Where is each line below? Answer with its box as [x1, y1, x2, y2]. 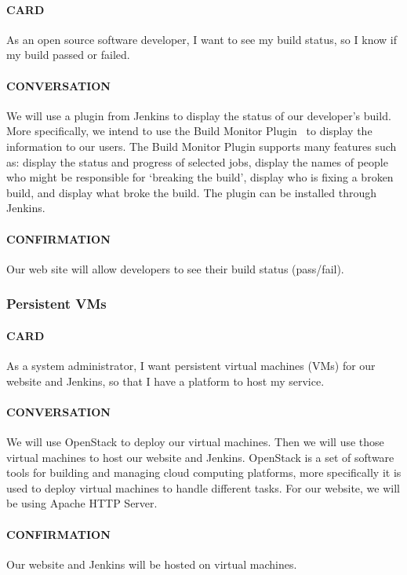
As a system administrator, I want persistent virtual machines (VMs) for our [6, 357, 376, 373]
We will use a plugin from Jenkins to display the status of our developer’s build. [6, 107, 391, 123]
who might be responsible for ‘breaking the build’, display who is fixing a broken [6, 169, 394, 185]
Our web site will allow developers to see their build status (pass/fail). [6, 260, 344, 277]
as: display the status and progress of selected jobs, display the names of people [6, 153, 388, 170]
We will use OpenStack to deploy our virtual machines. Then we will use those [6, 433, 384, 449]
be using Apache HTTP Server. [6, 495, 158, 511]
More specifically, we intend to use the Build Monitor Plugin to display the [6, 123, 372, 139]
